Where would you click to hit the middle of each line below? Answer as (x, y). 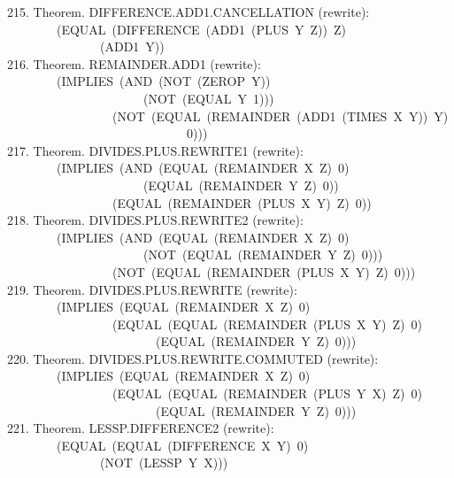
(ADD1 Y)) (132, 46)
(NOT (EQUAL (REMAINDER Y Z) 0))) (263, 254)
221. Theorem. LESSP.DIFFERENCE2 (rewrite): (141, 428)
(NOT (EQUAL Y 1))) (208, 98)
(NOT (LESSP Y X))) (164, 463)
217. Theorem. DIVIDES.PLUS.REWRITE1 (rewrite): (155, 150)
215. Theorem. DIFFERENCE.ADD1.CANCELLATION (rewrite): (189, 12)
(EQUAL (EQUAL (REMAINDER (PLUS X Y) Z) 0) (267, 324)
